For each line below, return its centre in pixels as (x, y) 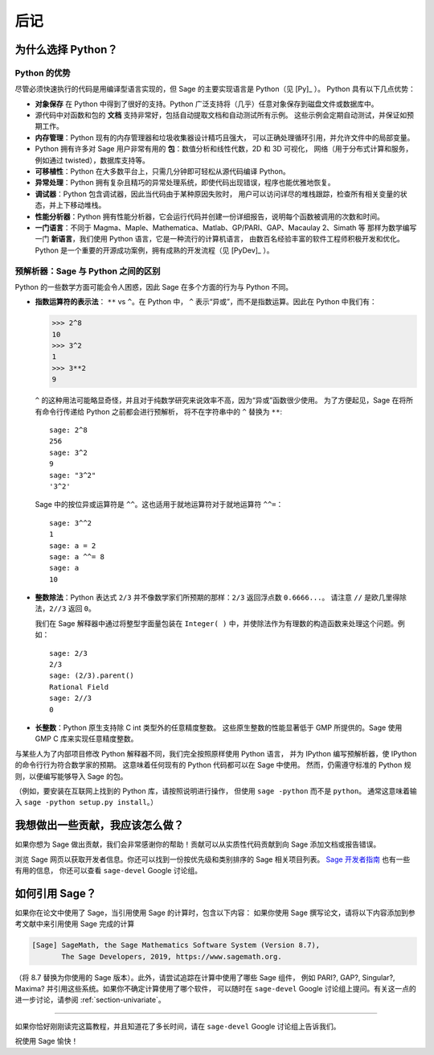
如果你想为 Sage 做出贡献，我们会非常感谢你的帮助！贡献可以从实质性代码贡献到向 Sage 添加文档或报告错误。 (198, 844)
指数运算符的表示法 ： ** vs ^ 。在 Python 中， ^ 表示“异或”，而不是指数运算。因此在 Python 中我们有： (206, 302)
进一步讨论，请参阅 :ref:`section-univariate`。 (90, 1000)
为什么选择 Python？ (66, 49)
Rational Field (79, 687)
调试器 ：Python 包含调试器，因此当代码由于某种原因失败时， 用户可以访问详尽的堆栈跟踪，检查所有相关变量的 (218, 194)
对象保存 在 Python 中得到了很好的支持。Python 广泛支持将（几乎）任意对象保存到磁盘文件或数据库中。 (207, 104)
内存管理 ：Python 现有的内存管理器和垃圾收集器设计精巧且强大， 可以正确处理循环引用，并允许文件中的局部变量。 (225, 138)
